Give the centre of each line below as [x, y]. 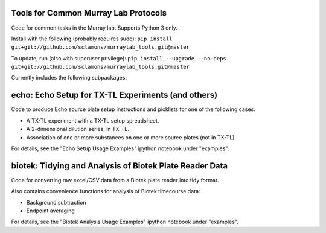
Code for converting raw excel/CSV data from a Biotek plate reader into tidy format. [115, 180]
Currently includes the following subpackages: [69, 78]
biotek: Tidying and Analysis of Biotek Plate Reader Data [120, 166]
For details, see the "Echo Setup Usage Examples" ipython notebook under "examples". [120, 148]
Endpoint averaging [50, 211]
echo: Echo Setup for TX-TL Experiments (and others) [114, 95]
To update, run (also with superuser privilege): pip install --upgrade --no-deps [119, 58]
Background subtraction [56, 202]
